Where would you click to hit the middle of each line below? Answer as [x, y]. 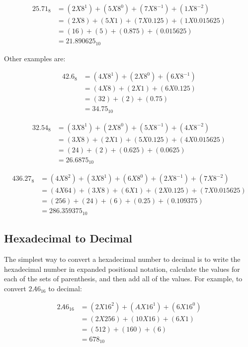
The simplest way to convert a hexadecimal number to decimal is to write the [122, 259]
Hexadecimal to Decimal [68, 238]
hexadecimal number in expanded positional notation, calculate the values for [122, 269]
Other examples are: [35, 58]
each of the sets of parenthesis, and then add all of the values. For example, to [123, 279]
